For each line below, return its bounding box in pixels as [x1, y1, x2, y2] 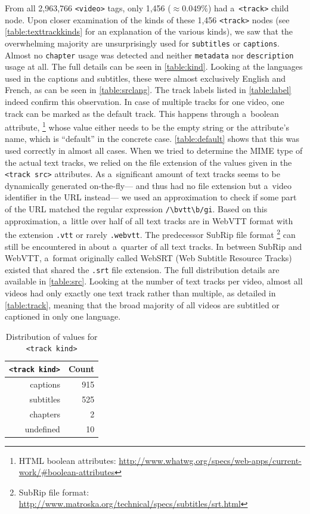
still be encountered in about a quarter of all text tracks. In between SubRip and [5, 240, 302, 252]
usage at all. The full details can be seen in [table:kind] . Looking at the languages [5, 60, 303, 73]
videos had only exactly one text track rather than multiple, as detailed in [5, 287, 276, 299]
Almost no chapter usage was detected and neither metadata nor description [5, 48, 294, 61]
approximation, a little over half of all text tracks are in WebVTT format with [5, 214, 293, 227]
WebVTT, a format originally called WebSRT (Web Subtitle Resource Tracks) [5, 252, 292, 264]
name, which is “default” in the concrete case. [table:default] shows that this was [5, 132, 299, 145]
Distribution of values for [5, 330, 98, 342]
